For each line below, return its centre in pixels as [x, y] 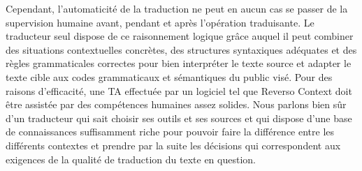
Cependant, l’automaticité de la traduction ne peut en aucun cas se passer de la [177, 8]
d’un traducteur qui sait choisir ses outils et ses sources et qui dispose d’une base [179, 118]
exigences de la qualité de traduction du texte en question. [131, 159]
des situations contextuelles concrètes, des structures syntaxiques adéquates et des [181, 49]
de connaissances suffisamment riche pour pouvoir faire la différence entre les [170, 132]
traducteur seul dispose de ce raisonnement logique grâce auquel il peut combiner [180, 36]
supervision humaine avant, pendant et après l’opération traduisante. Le [160, 22]
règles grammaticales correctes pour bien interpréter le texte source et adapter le [179, 63]
